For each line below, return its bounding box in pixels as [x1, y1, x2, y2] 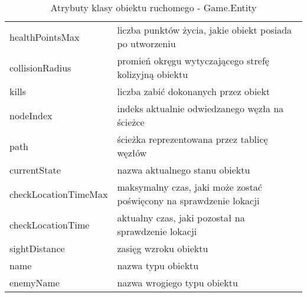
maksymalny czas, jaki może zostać [117, 180, 262, 194]
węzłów [117, 146, 147, 159]
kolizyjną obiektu [117, 67, 188, 81]
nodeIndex [9, 108, 53, 122]
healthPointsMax [9, 30, 80, 44]
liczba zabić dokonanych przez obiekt [117, 84, 270, 98]
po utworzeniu [117, 37, 176, 50]
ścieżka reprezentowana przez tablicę [117, 132, 268, 146]
